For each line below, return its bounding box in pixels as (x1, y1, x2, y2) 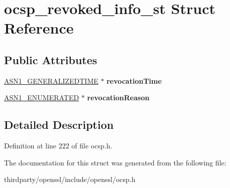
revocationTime (106, 75, 162, 86)
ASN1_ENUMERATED (4, 92, 79, 103)
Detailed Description (4, 117, 114, 132)
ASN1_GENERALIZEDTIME (4, 75, 98, 86)
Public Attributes (4, 52, 97, 67)
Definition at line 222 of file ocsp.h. (4, 140, 112, 151)
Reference (4, 18, 74, 38)
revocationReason (87, 92, 150, 103)
